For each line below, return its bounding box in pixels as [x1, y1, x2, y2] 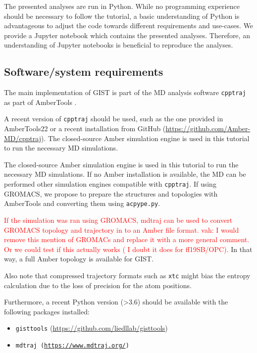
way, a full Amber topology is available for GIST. [4, 253, 154, 264]
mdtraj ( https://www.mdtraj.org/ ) [15, 342, 129, 350]
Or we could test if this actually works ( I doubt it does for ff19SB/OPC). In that [4, 244, 253, 254]
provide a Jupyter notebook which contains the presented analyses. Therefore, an [4, 30, 250, 40]
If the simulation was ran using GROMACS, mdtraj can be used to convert [4, 214, 233, 225]
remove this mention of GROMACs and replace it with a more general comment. [4, 234, 250, 245]
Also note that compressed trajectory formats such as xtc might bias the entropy [4, 270, 251, 280]
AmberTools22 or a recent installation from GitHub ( [4, 123, 166, 134]
